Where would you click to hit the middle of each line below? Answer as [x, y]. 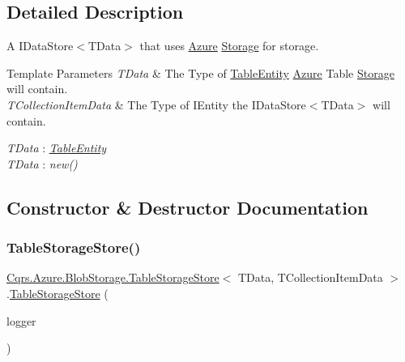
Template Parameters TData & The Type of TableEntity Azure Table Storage [200, 72]
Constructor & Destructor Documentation [188, 207]
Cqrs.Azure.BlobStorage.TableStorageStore [113, 277]
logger [21, 320]
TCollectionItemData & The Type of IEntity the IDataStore [156, 104]
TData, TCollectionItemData [310, 277]
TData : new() [42, 163]
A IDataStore [40, 46]
